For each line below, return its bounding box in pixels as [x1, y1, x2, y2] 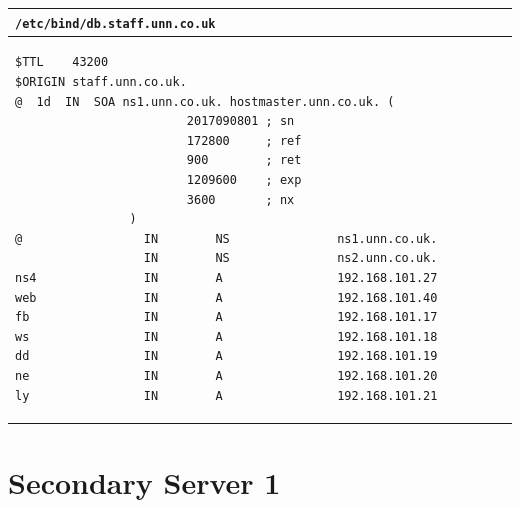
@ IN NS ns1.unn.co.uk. [15, 231, 438, 246]
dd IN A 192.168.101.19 [15, 349, 438, 364]
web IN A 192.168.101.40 [15, 290, 438, 305]
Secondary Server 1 [8, 461, 281, 502]
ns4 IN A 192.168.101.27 [15, 270, 438, 285]
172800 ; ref [186, 133, 302, 148]
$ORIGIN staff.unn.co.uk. [15, 75, 187, 89]
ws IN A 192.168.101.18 [15, 329, 438, 344]
